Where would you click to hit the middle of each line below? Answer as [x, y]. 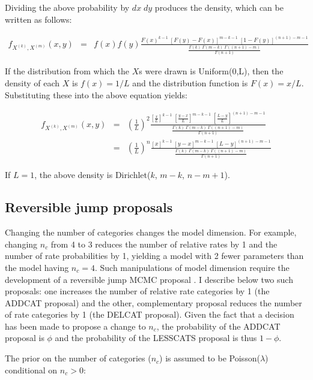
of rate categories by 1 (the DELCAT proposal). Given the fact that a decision [150, 314]
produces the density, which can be [219, 7]
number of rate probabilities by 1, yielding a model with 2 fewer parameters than [154, 256]
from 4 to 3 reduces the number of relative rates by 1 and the [164, 244]
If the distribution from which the [67, 71]
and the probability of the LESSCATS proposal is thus [156, 338]
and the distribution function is [190, 82]
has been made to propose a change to [75, 326]
